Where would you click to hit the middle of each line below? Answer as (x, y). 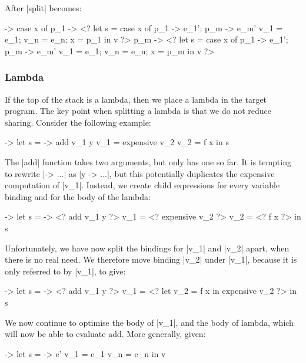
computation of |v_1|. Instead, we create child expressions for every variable (142, 185)
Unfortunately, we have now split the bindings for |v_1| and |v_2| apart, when (147, 248)
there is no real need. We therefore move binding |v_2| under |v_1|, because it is (151, 259)
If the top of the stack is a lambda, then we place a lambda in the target (136, 99)
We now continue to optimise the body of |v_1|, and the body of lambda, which (149, 322)
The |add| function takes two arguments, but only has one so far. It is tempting (148, 161)
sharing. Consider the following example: (78, 122)
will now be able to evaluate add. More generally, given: (105, 334)
